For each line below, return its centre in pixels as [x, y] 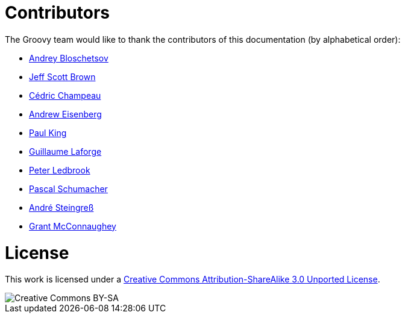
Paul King [48, 132]
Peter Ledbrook [60, 170]
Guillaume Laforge [65, 151]
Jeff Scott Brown [62, 76]
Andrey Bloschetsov [69, 58]
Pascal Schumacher [68, 189]
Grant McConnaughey [73, 226]
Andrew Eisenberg [65, 114]
